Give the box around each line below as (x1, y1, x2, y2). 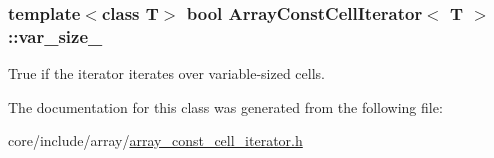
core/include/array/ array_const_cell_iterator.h (8, 130, 303, 151)
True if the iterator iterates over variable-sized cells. (8, 63, 325, 84)
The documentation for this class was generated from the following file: (8, 96, 443, 117)
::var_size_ (8, 23, 103, 48)
